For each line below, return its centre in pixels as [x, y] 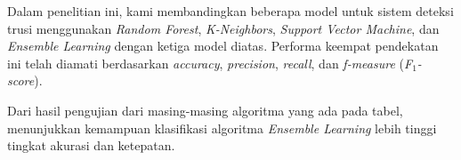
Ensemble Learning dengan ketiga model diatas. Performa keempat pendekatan [223, 46]
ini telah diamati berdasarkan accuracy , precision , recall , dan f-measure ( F [210, 63]
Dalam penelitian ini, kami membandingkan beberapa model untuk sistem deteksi [230, 11]
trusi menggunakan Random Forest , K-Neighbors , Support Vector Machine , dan [223, 28]
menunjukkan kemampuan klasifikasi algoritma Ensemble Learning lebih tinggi [222, 128]
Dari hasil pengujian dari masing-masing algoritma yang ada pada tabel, [205, 110]
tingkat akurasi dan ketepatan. [91, 145]
